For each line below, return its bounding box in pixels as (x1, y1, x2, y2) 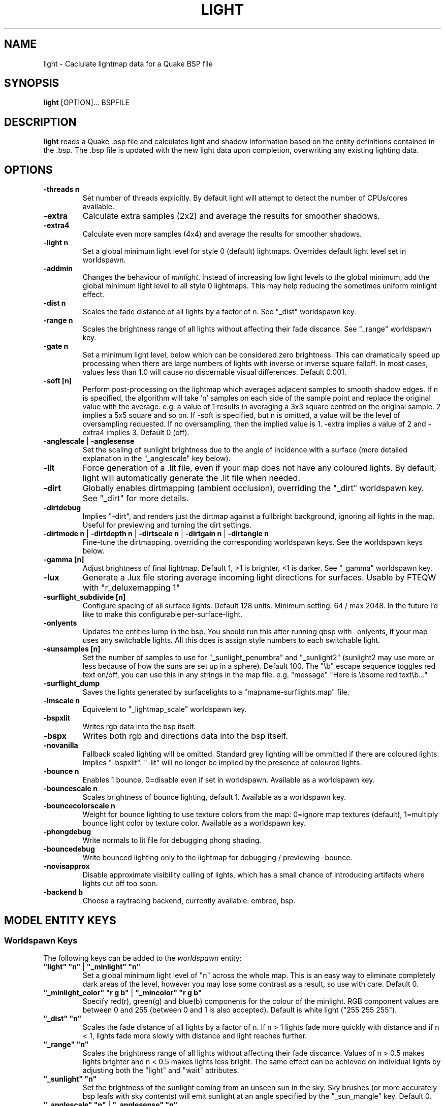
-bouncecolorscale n (43, 801, 115, 810)
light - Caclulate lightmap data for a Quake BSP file (43, 59, 213, 68)
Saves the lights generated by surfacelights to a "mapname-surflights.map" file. (82, 688, 349, 697)
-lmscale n (43, 696, 80, 705)
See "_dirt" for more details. (82, 493, 189, 504)
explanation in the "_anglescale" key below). (82, 454, 231, 463)
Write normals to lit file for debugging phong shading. (82, 836, 262, 845)
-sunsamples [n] (43, 644, 101, 654)
